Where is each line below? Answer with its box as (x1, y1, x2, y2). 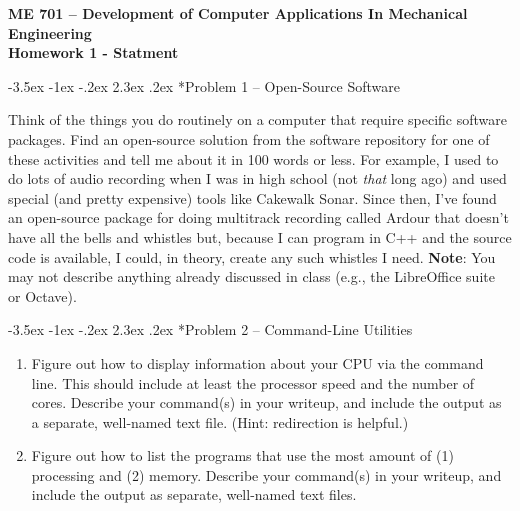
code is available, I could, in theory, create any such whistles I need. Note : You (8, 246, 496, 267)
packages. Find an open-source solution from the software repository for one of (8, 128, 490, 149)
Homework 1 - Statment (8, 42, 179, 63)
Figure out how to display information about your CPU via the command (31, 352, 484, 373)
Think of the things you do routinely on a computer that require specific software (8, 109, 507, 130)
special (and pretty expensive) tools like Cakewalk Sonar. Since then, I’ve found (8, 187, 497, 208)
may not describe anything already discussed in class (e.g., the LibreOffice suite (8, 266, 495, 287)
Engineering (8, 22, 92, 43)
